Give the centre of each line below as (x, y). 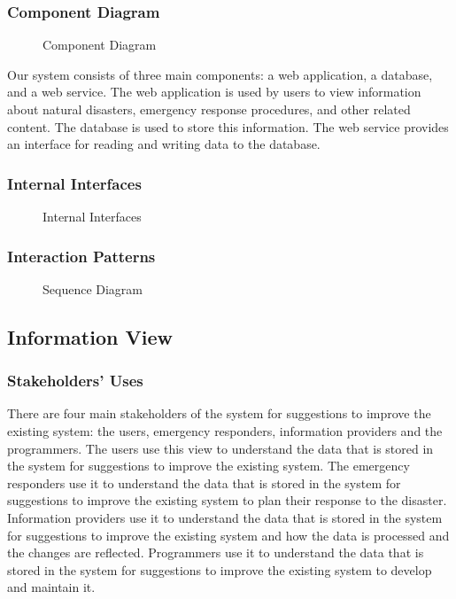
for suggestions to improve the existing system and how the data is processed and (228, 535)
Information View (90, 336)
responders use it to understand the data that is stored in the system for (204, 482)
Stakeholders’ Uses (75, 381)
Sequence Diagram (93, 288)
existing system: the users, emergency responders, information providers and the (225, 431)
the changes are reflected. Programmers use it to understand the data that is (216, 552)
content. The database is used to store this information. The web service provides (228, 126)
